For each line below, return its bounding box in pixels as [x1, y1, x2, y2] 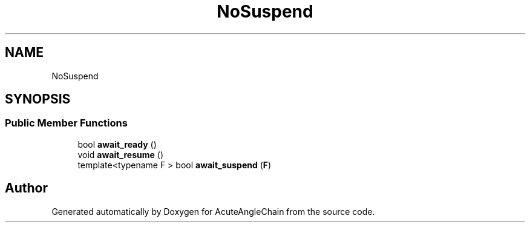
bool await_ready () [77, 139, 157, 150]
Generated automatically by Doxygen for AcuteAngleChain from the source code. [51, 206, 375, 217]
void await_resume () [77, 149, 163, 160]
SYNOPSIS [5, 91, 71, 107]
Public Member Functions [5, 117, 128, 130]
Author [5, 180, 48, 196]
